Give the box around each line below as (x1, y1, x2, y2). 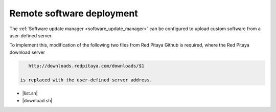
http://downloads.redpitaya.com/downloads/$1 (28, 63, 145, 69)
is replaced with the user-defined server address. (20, 77, 153, 83)
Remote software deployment (9, 8, 138, 19)
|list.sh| (22, 90, 38, 97)
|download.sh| (22, 97, 53, 103)
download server (9, 49, 45, 55)
